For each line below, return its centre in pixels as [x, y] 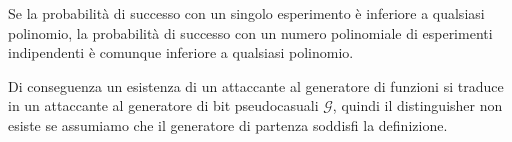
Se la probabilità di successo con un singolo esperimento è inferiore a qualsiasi [246, 13]
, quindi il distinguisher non [417, 105]
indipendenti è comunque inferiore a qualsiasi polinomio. [181, 52]
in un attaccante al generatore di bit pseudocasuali [163, 105]
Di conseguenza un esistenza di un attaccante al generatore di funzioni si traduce [256, 85]
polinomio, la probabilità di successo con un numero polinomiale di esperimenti [250, 32]
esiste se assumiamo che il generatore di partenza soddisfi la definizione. [228, 124]
